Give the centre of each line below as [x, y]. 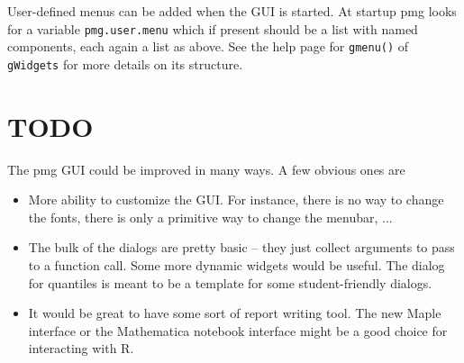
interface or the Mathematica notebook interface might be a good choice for [238, 330]
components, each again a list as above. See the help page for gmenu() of [208, 46]
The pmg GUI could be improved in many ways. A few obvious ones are [206, 169]
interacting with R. [81, 348]
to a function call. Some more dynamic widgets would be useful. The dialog [237, 265]
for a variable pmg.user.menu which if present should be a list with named [213, 28]
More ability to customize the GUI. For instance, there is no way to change [236, 200]
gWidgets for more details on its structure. [125, 64]
